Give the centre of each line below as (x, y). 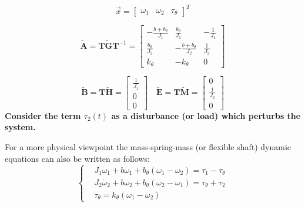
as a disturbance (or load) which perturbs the (206, 115)
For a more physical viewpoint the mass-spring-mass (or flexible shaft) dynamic (148, 147)
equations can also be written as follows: (77, 158)
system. (20, 127)
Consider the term (43, 115)
